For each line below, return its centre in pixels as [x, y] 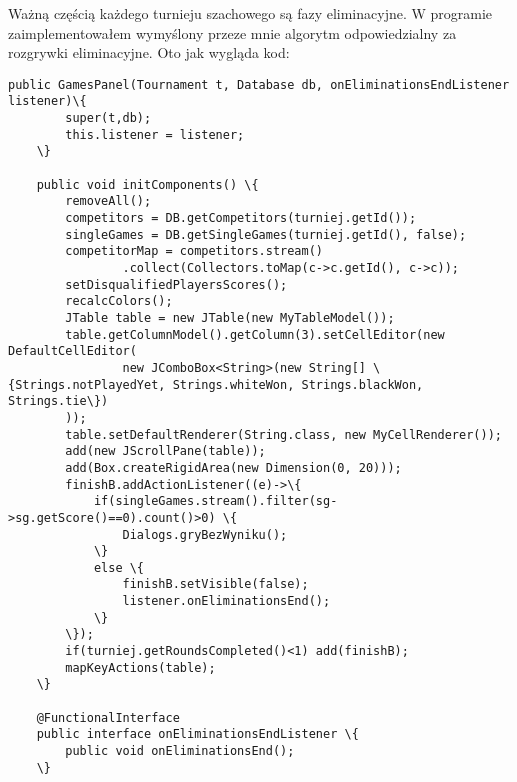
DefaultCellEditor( [72, 351]
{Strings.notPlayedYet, [87, 384]
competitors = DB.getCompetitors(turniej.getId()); [241, 218]
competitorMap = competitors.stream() [194, 251]
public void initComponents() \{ [147, 184]
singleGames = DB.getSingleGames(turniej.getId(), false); [266, 234]
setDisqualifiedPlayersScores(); [176, 284]
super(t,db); [108, 118]
